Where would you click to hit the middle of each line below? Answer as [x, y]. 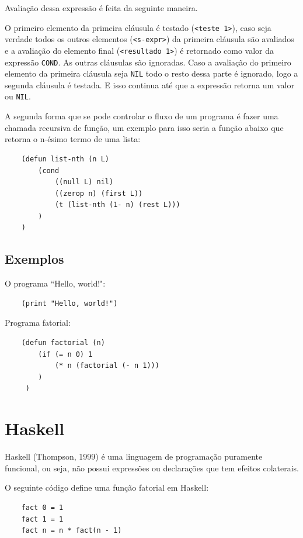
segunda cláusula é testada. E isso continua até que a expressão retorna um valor [149, 85]
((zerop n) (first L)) [99, 193]
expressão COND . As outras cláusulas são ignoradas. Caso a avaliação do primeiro [148, 62]
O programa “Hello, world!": [55, 283]
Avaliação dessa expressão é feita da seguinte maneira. [101, 8]
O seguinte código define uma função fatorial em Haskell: [107, 487]
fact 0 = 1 [42, 507]
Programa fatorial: [38, 323]
